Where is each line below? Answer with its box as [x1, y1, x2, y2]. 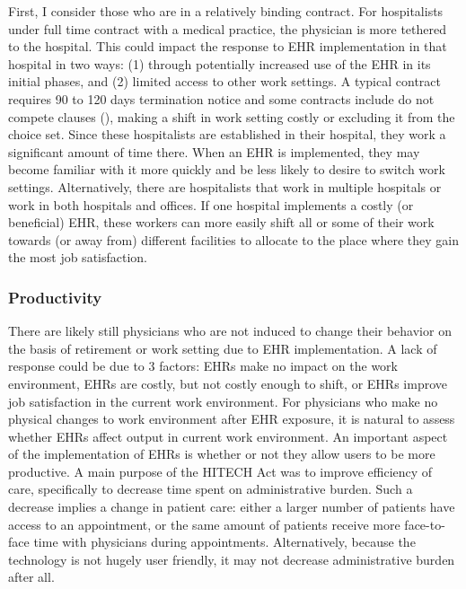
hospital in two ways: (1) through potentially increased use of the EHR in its [8, 54, 431, 73]
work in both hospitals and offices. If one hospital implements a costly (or [8, 195, 414, 214]
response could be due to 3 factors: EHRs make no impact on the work [8, 356, 398, 375]
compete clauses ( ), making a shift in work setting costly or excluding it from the [8, 107, 455, 126]
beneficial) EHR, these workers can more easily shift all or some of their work [8, 213, 435, 232]
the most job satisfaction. [8, 248, 148, 267]
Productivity [8, 286, 102, 308]
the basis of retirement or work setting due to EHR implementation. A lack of [8, 338, 437, 357]
